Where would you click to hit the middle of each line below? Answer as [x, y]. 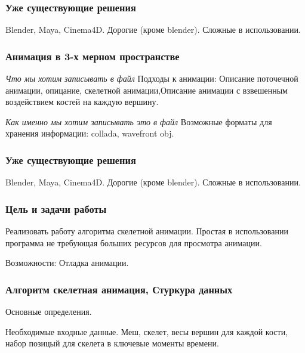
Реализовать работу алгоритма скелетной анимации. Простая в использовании [147, 231]
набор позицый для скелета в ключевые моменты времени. [112, 343]
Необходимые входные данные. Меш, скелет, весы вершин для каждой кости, [147, 331]
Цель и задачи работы [56, 208]
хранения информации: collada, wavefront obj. [90, 133]
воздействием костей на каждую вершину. [82, 102]
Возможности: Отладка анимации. [67, 263]
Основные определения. [49, 312]
